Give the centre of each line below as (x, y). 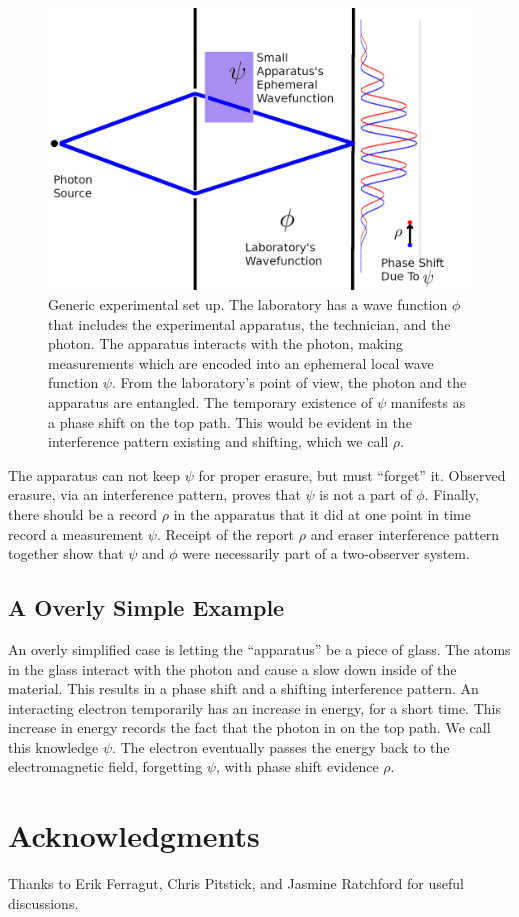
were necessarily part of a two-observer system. (326, 553)
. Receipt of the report (225, 533)
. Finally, (451, 494)
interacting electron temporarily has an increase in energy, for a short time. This (254, 707)
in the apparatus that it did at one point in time (322, 513)
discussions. (43, 902)
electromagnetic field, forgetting (105, 766)
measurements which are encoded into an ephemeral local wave (241, 362)
